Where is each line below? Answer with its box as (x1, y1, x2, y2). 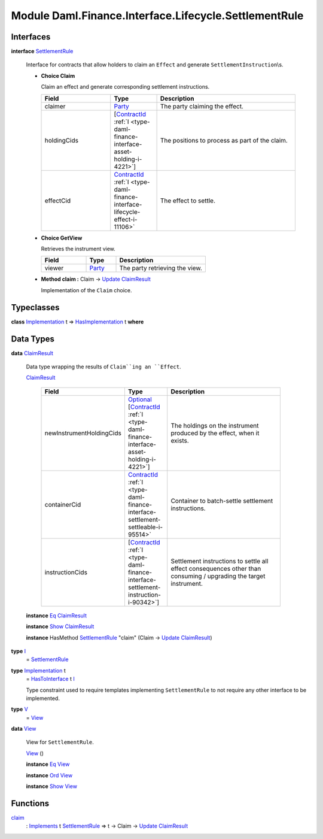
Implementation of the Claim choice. (41, 286, 132, 293)
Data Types (11, 334, 55, 344)
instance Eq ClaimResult (26, 611, 87, 619)
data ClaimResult (11, 349, 54, 356)
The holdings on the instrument (170, 421, 259, 429)
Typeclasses (11, 302, 60, 313)
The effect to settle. (160, 196, 215, 205)
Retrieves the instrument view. (41, 246, 116, 253)
